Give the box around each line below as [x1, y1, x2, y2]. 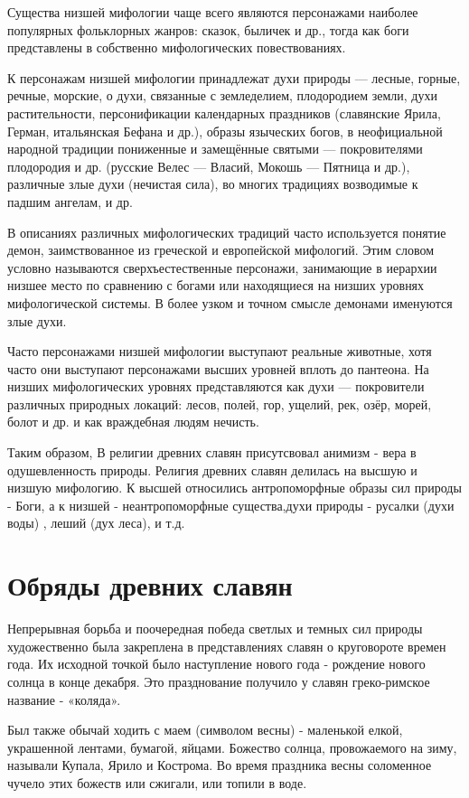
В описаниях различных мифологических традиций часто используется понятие [7, 222, 446, 241]
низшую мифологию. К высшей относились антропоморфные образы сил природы [7, 478, 462, 497]
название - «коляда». [7, 690, 121, 709]
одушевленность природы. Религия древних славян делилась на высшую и [7, 460, 417, 479]
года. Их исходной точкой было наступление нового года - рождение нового [7, 654, 426, 673]
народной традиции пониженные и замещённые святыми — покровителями [7, 139, 423, 158]
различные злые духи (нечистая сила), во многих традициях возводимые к [7, 174, 418, 193]
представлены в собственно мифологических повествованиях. [7, 38, 346, 57]
